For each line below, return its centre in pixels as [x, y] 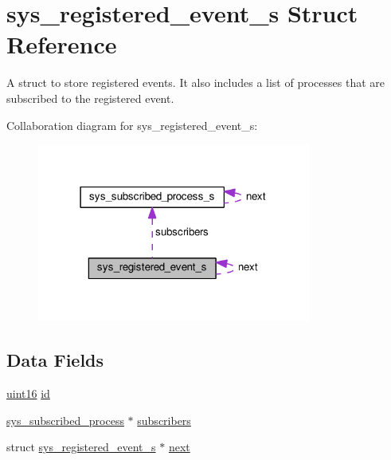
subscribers [164, 420]
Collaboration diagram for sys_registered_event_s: [132, 125]
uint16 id [28, 393]
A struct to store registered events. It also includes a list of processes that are [195, 83]
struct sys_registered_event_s [81, 447]
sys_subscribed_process [65, 420]
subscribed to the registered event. [90, 98]
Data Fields [55, 360]
